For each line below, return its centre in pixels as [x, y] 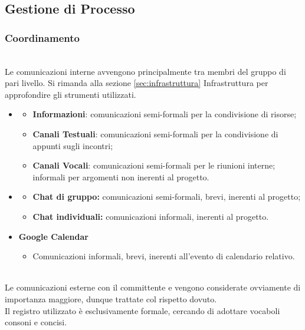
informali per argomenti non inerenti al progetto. [121, 176]
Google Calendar [53, 236]
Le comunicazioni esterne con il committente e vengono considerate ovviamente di [153, 287]
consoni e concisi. [36, 322]
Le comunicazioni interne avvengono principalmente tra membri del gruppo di [145, 71]
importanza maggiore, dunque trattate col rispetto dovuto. [111, 298]
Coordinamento [42, 37]
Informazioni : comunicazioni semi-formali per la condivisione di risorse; [165, 114]
